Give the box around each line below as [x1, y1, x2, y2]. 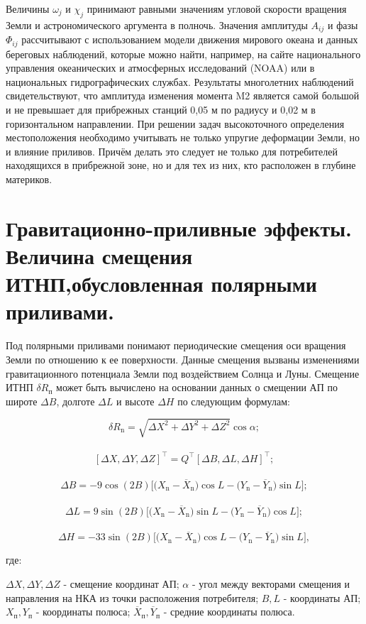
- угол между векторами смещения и [192, 576, 350, 591]
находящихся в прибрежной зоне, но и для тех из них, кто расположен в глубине [6, 158, 356, 173]
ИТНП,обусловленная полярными [6, 269, 317, 298]
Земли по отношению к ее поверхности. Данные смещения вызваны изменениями [6, 351, 360, 366]
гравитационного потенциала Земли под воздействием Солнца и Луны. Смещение [6, 366, 360, 381]
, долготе [56, 393, 95, 408]
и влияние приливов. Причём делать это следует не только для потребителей [6, 143, 338, 158]
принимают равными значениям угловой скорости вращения [87, 1, 347, 16]
